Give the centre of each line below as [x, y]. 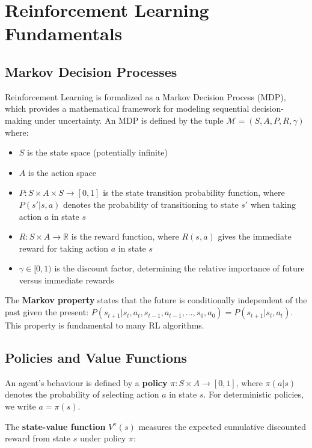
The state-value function [55, 426]
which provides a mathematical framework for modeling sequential [127, 108]
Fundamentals [64, 33]
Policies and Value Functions [96, 358]
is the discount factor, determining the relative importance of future [179, 268]
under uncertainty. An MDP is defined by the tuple [129, 120]
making [18, 120]
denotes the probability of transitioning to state [151, 204]
